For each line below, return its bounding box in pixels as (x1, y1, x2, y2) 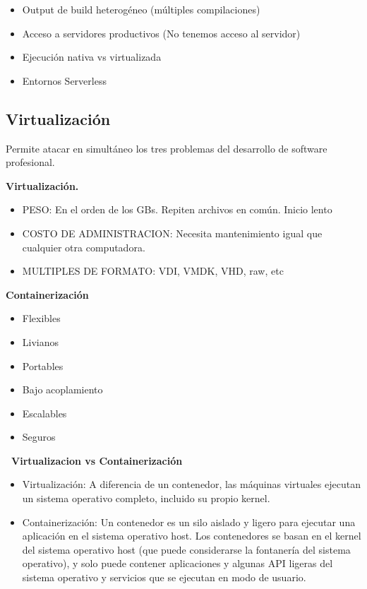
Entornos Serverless (22, 73, 107, 88)
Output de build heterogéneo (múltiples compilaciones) (22, 2, 260, 16)
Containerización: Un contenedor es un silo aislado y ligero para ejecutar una (22, 514, 356, 529)
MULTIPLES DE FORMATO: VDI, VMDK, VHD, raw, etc (22, 263, 284, 278)
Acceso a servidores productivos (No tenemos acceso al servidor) (22, 25, 301, 40)
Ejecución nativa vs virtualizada (22, 49, 162, 64)
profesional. (6, 155, 55, 169)
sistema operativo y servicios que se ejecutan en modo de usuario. (22, 570, 306, 585)
